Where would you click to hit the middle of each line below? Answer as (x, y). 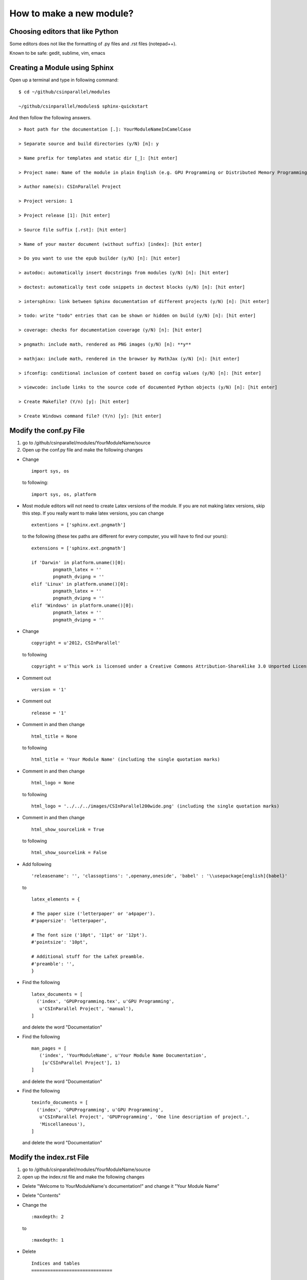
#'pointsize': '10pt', (60, 942)
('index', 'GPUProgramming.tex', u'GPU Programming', (105, 1001)
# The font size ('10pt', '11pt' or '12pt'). (90, 935)
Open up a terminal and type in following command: (64, 80)
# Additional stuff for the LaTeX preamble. (88, 957)
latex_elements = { (56, 899)
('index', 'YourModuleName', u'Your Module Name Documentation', (123, 1055)
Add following (37, 864)
